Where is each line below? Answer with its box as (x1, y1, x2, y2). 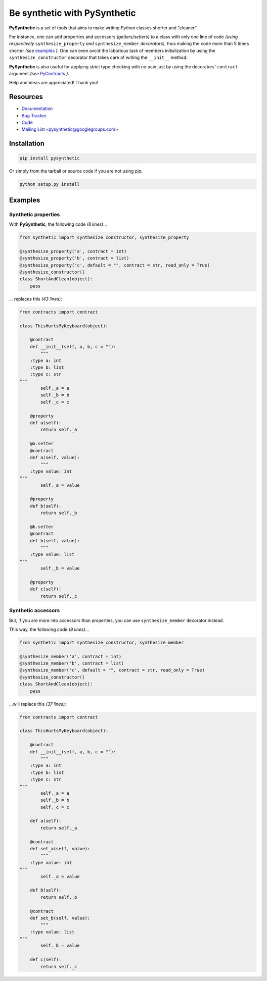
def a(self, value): (30, 455, 80, 460)
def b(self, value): (30, 538, 80, 543)
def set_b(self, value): (30, 915, 90, 921)
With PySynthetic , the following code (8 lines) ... (9, 221, 107, 227)
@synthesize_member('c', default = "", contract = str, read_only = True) (19, 668, 205, 673)
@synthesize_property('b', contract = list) (19, 256, 130, 261)
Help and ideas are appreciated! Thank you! (9, 80, 98, 86)
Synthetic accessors (9, 607, 60, 614)
